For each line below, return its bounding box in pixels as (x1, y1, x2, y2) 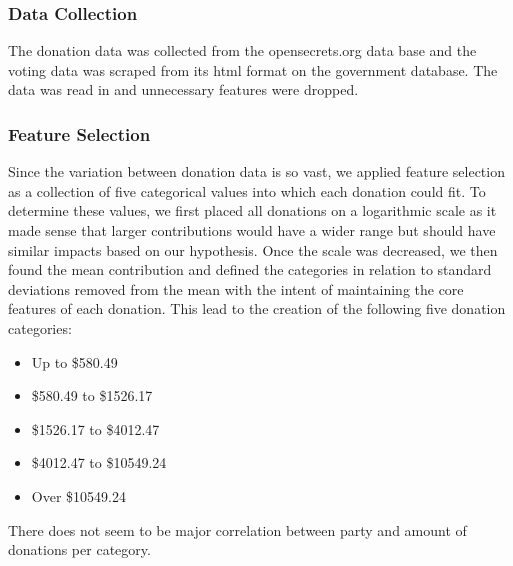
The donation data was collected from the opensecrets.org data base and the (8, 40, 477, 61)
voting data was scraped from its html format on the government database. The (8, 59, 498, 80)
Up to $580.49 (31, 351, 118, 372)
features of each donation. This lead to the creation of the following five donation (8, 298, 506, 319)
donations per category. (8, 539, 151, 560)
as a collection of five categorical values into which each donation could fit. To (8, 180, 486, 201)
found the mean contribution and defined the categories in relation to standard (8, 259, 492, 280)
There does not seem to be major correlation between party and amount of (8, 519, 467, 540)
